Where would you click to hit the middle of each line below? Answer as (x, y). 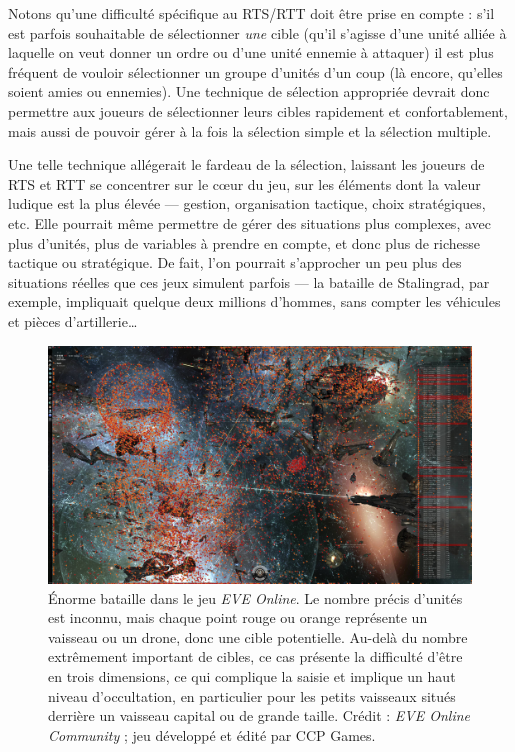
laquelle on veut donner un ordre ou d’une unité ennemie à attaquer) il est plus (251, 52)
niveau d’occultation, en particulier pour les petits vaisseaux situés (252, 695)
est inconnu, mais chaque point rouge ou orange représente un (238, 617)
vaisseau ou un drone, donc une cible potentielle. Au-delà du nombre (258, 636)
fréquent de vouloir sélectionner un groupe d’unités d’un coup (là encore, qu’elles (255, 71)
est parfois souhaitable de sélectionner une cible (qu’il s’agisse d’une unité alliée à (257, 32)
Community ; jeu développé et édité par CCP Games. (212, 734)
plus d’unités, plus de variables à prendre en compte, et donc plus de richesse (244, 242)
